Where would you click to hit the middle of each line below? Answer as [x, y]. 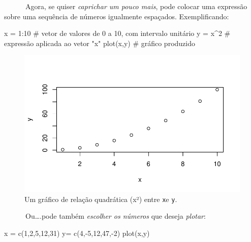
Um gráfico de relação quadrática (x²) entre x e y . [101, 199]
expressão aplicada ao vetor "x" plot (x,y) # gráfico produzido [100, 43]
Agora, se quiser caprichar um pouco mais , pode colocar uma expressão [136, 6]
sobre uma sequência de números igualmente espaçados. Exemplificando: [117, 16]
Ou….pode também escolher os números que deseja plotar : [115, 216]
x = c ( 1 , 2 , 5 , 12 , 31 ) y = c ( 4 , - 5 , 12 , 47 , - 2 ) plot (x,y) [77, 233]
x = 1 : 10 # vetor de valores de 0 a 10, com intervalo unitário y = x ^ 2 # [117, 33]
